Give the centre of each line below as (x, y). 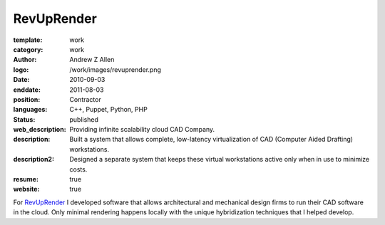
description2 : (34, 159)
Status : (24, 119)
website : (26, 189)
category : (28, 49)
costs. (78, 169)
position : (27, 99)
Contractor (85, 99)
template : (28, 40)
